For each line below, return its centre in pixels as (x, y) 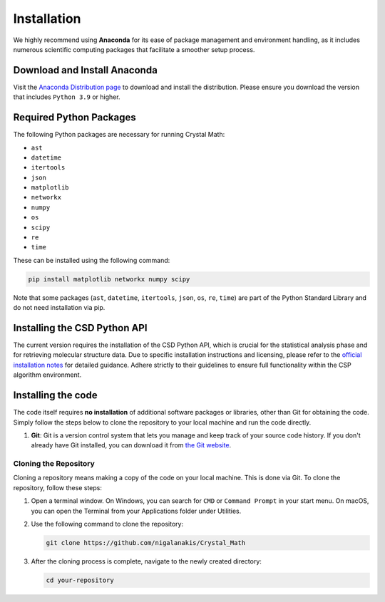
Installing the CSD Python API (80, 328)
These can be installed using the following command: (92, 260)
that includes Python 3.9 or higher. (67, 97)
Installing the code (55, 395)
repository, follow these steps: (58, 487)
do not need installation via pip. (59, 308)
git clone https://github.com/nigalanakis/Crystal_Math (146, 543)
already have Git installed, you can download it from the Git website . (131, 445)
